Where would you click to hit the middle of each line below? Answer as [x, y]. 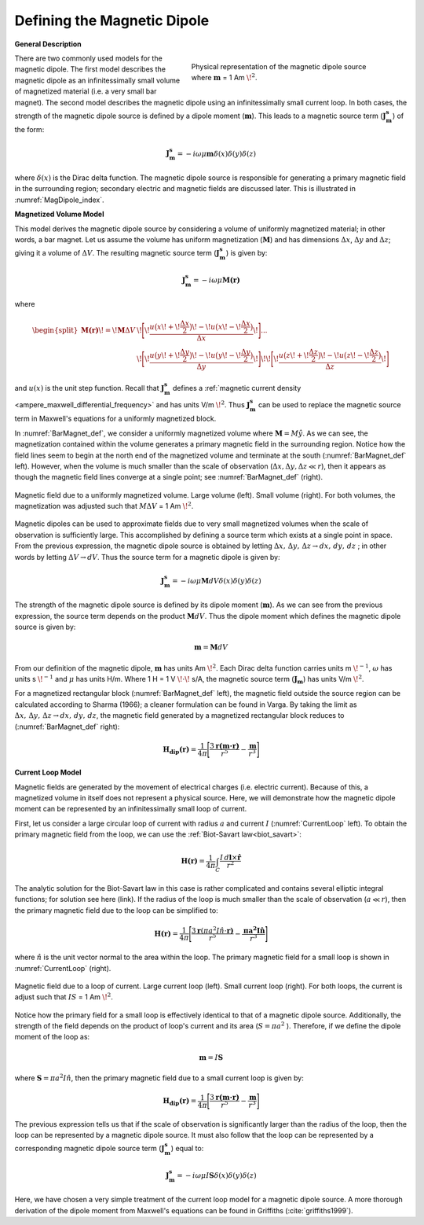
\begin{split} [55, 331]
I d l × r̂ [231, 858]
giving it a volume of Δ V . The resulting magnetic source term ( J [117, 253]
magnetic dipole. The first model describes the [90, 69]
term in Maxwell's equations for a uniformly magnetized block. [115, 419]
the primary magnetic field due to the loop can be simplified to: [117, 910]
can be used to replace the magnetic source [329, 404]
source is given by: [45, 627]
